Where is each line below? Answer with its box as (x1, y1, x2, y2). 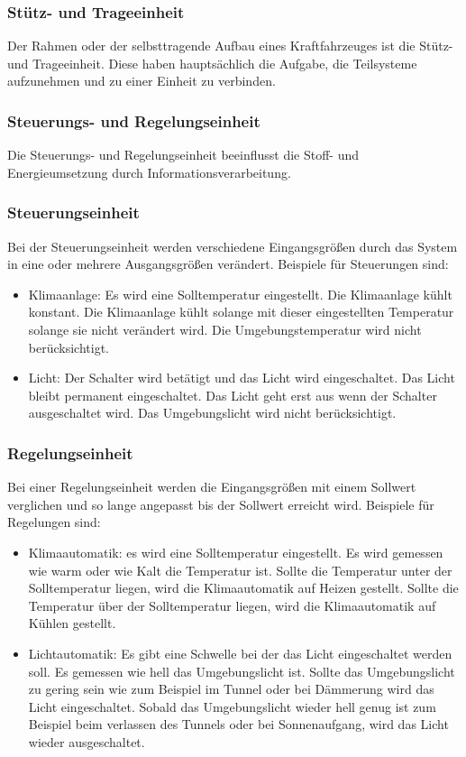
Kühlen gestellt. (28, 614, 116, 632)
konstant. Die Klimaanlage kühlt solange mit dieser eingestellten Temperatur (28, 302, 454, 321)
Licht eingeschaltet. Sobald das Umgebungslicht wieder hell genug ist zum (28, 697, 436, 715)
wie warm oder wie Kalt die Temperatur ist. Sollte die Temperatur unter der (28, 560, 452, 579)
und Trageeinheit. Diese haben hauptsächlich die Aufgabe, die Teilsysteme (7, 53, 417, 72)
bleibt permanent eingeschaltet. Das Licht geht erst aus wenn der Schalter (28, 385, 437, 404)
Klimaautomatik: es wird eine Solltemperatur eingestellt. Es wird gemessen (28, 542, 443, 561)
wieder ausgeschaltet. (28, 732, 145, 751)
